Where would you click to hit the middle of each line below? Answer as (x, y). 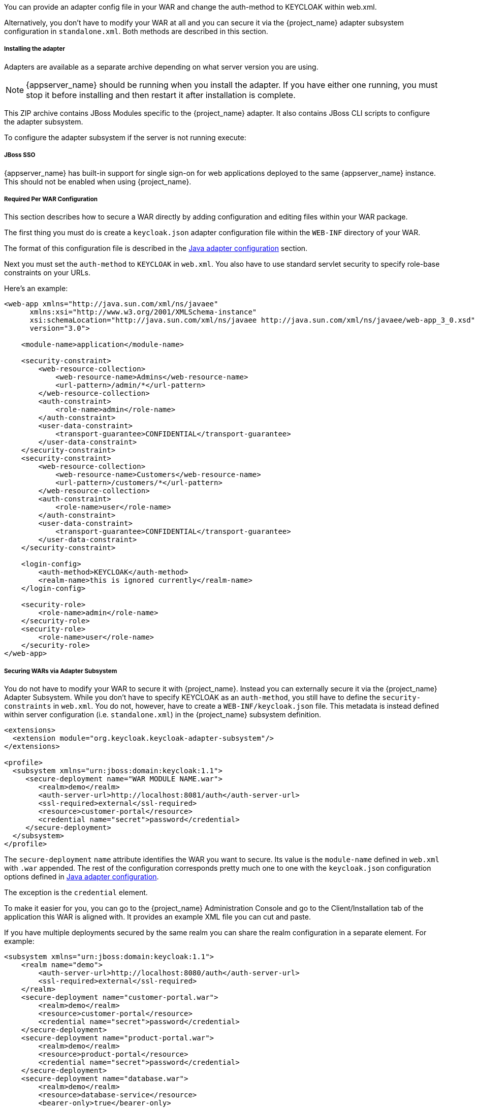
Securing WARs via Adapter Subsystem (61, 671)
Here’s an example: (36, 289)
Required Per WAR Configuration (51, 199)
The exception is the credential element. (76, 893)
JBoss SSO (20, 155)
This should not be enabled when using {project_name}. (98, 181)
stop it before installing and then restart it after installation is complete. (161, 95)
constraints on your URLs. (47, 273)
